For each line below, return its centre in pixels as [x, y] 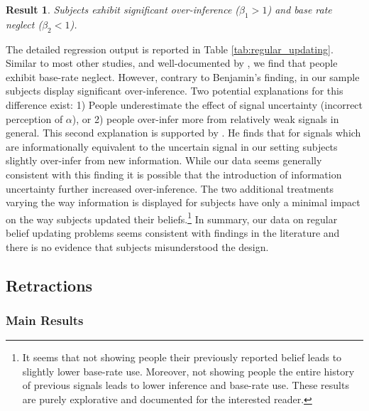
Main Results [45, 320]
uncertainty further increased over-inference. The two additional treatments [170, 188]
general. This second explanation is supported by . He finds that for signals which [183, 133]
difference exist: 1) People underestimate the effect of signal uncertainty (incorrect [184, 104]
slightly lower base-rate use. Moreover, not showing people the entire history [188, 371]
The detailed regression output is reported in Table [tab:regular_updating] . [170, 49]
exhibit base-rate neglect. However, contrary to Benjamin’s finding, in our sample [183, 76]
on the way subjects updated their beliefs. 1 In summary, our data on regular [172, 218]
